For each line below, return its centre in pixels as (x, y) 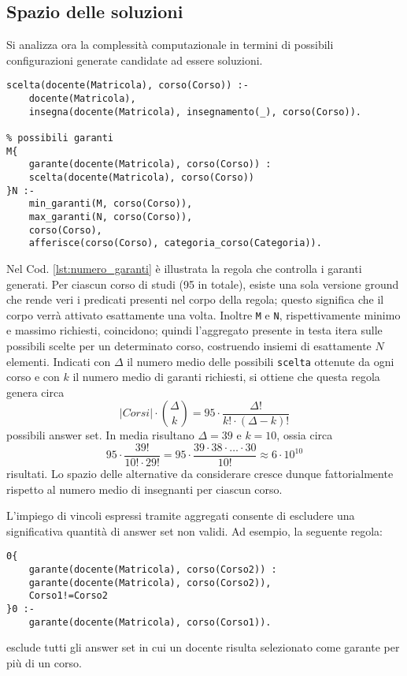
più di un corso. (44, 662)
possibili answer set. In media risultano (100, 435)
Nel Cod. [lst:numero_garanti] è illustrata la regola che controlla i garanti (184, 268)
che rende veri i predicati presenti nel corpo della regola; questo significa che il (195, 299)
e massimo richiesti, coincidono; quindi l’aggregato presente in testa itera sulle (194, 330)
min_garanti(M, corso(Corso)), (111, 204)
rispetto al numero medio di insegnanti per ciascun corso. (144, 489)
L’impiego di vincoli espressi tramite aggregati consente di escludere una (181, 515)
